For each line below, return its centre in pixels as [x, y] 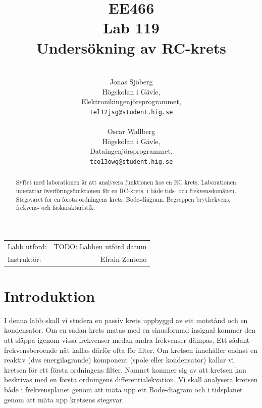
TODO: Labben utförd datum [100, 246]
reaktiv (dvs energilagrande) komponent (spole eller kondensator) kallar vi [119, 360]
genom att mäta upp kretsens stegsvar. [64, 399]
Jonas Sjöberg [131, 82]
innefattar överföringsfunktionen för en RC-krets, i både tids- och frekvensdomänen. [126, 191]
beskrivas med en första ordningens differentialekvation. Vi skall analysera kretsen [131, 379]
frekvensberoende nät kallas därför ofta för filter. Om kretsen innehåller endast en [131, 350]
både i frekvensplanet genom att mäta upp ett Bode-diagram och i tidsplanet [123, 389]
